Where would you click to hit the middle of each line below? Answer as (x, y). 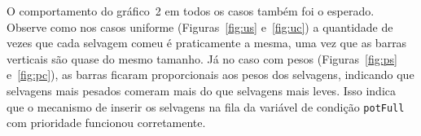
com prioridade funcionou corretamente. (106, 123)
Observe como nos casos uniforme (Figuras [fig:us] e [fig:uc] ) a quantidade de (200, 26)
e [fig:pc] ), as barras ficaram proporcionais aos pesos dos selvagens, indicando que (210, 75)
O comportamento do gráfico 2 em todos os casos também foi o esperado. (191, 11)
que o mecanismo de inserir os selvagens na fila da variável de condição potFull (206, 106)
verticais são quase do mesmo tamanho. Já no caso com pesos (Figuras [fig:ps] (202, 58)
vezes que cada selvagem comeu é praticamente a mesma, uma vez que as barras (207, 43)
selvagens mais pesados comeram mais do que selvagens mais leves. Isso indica (202, 90)
